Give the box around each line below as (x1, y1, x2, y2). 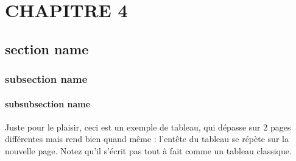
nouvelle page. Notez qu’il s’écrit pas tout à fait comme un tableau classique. (5, 144, 292, 157)
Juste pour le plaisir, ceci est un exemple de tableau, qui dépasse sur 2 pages (5, 120, 291, 133)
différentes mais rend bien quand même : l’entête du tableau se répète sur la (5, 132, 289, 145)
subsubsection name (5, 97, 91, 110)
